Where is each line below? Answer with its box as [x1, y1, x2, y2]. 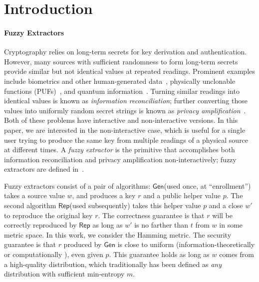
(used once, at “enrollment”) [164, 180, 251, 191]
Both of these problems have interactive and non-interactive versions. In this [4, 115, 238, 125]
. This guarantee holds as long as [109, 249, 210, 260]
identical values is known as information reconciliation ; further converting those [4, 95, 248, 106]
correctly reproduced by [4, 220, 77, 230]
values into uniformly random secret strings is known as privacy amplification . [4, 105, 246, 115]
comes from [219, 249, 254, 260]
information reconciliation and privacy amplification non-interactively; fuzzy [4, 154, 237, 164]
